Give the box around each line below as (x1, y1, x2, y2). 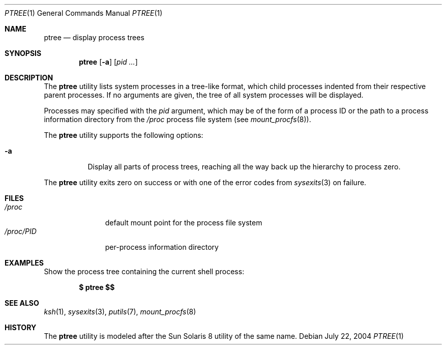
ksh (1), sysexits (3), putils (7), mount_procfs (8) (44, 307, 196, 316)
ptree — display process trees (44, 33, 144, 42)
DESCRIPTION (5, 73, 53, 82)
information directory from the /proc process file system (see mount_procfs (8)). (44, 115, 311, 124)
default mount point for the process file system (105, 218, 262, 227)
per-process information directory (105, 243, 219, 251)
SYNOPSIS (5, 49, 42, 57)
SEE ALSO (5, 299, 39, 307)
